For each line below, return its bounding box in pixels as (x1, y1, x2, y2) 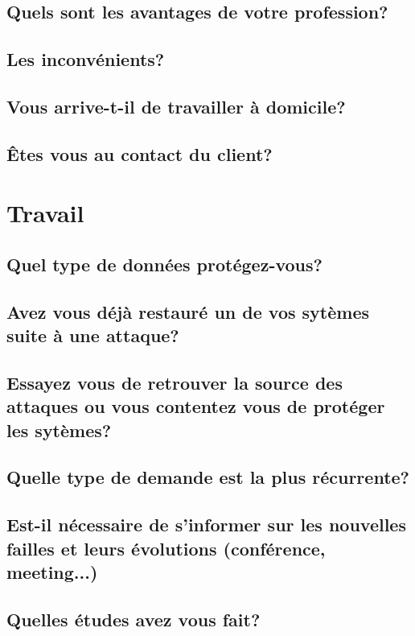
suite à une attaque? (6, 323, 179, 348)
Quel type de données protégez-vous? (6, 251, 323, 276)
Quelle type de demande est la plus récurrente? (6, 465, 409, 489)
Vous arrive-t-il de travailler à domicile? (6, 93, 346, 118)
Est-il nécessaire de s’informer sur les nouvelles (6, 512, 406, 537)
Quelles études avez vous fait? (6, 606, 261, 631)
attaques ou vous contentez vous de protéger (6, 394, 385, 419)
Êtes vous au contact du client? (6, 141, 273, 166)
